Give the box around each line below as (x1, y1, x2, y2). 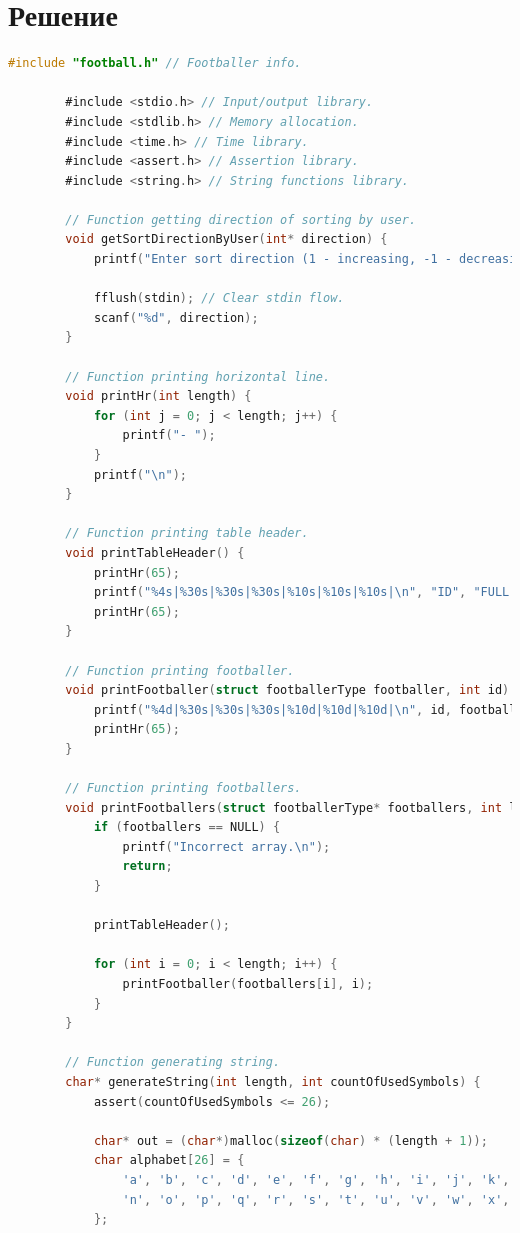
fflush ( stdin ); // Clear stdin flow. (93, 291, 345, 306)
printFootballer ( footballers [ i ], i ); (122, 977, 374, 992)
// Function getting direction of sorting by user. (65, 212, 417, 227)
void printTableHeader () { (65, 545, 245, 560)
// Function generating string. (65, 1055, 281, 1070)
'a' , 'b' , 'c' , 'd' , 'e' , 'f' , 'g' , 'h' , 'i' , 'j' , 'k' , (122, 1172, 510, 1187)
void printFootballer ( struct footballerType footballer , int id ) (65, 683, 510, 698)
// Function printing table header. (65, 526, 309, 541)
